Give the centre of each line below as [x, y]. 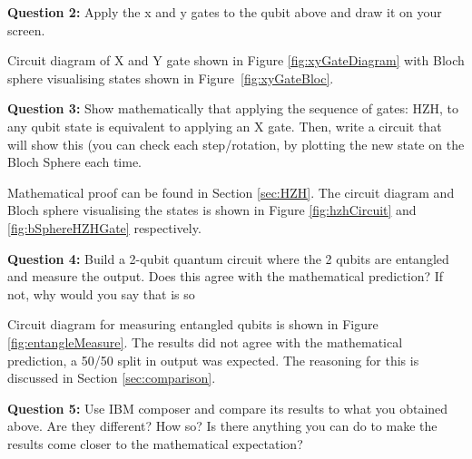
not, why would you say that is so [101, 293]
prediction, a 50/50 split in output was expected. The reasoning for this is [213, 360]
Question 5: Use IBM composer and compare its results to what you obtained [228, 408]
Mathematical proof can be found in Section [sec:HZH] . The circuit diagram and [231, 192]
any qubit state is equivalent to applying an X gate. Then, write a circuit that [225, 126]
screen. [26, 29]
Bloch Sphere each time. [74, 162]
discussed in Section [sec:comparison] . [112, 378]
